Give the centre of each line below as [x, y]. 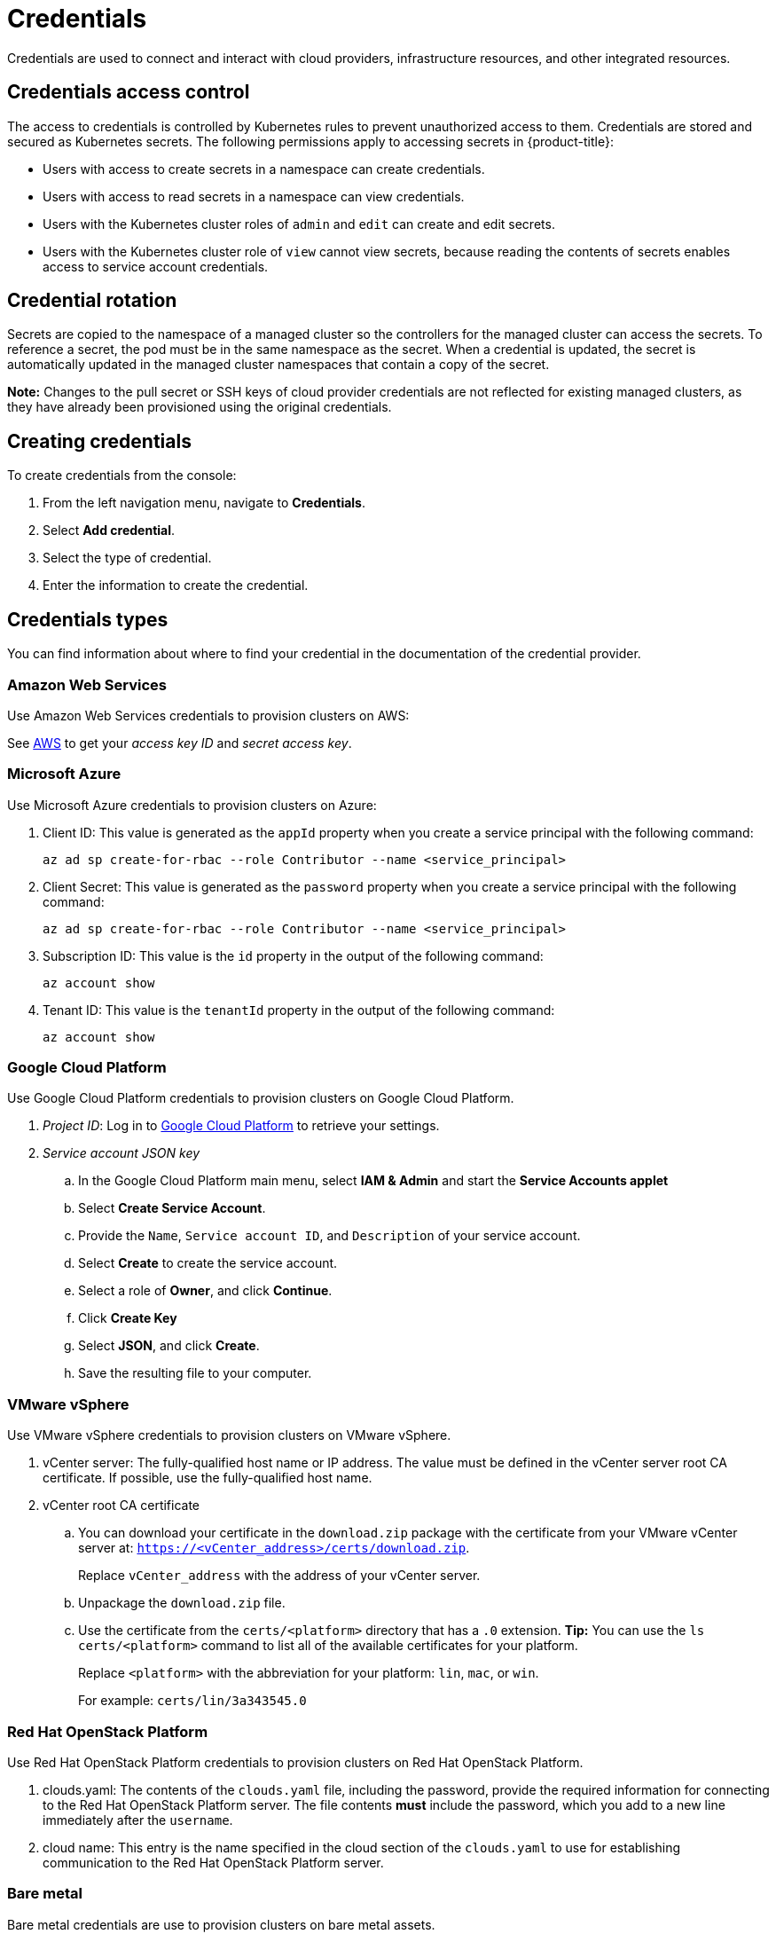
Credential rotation [92, 301]
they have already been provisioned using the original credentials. [200, 407]
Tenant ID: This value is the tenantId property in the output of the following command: [299, 1010]
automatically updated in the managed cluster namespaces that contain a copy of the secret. [278, 365]
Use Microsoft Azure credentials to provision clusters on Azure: [192, 805]
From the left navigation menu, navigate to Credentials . [204, 503]
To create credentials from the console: [122, 476]
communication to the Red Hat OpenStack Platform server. [213, 1862]
